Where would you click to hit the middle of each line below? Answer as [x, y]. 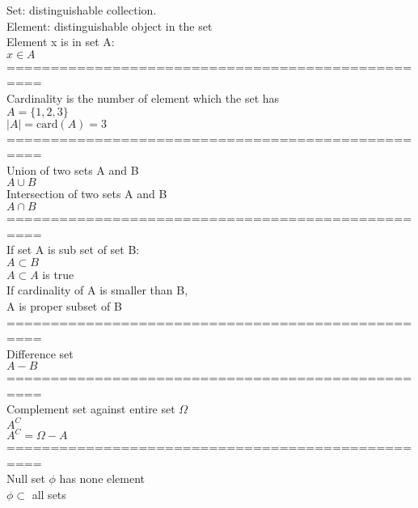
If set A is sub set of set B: [73, 250]
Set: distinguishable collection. [82, 10]
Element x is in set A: [61, 42]
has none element [102, 478]
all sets [49, 494]
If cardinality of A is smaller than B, [97, 290]
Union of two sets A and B [73, 169]
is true [58, 274]
